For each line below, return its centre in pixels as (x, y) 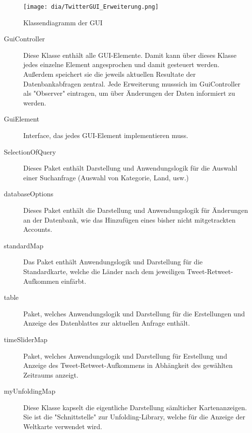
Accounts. (38, 229)
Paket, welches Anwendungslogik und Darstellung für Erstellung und (125, 355)
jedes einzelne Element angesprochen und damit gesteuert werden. (121, 64)
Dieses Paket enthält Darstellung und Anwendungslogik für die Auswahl (130, 168)
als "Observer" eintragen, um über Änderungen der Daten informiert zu (129, 93)
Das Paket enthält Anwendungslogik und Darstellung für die (113, 262)
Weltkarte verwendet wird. (63, 426)
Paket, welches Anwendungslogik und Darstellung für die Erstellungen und (134, 313)
